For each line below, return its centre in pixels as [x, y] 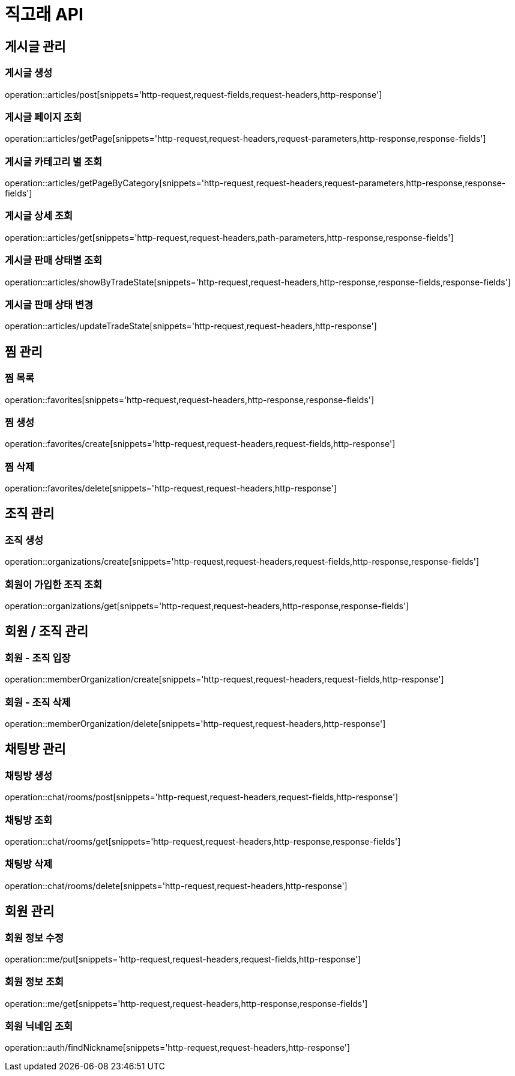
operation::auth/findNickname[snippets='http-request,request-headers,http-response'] [178, 1048]
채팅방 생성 [29, 775]
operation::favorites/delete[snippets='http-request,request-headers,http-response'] [171, 488]
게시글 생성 [29, 73]
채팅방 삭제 [29, 864]
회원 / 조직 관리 [47, 631]
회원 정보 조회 [35, 982]
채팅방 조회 [29, 820]
